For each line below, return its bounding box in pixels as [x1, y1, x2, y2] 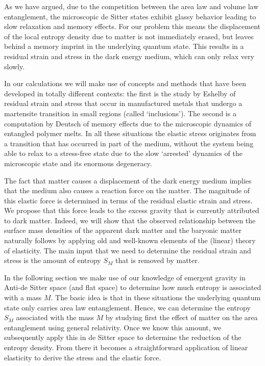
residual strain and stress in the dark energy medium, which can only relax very [4, 50, 254, 61]
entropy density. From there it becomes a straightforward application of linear [4, 342, 248, 352]
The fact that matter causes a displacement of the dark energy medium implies [4, 175, 252, 186]
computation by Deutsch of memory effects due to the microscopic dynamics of [4, 118, 251, 128]
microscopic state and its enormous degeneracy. [4, 158, 152, 168]
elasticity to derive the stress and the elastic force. [4, 352, 161, 362]
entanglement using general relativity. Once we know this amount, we [4, 322, 222, 332]
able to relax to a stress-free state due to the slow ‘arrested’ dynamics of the [4, 148, 243, 159]
